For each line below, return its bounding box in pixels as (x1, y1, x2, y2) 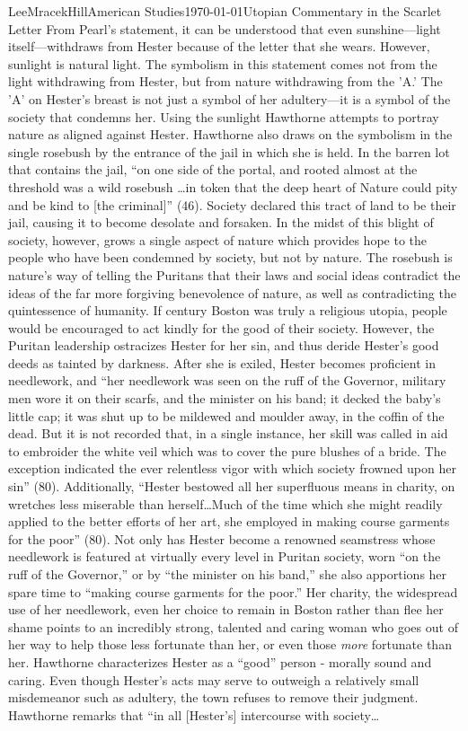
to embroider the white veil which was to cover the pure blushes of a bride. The (8, 441, 446, 460)
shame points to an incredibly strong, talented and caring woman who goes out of (8, 617, 458, 636)
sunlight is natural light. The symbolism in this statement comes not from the (8, 54, 437, 73)
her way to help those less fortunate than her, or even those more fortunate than (8, 635, 452, 654)
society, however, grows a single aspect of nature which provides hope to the (8, 230, 428, 249)
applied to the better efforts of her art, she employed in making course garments (8, 512, 450, 531)
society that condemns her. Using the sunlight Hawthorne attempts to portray (8, 107, 439, 126)
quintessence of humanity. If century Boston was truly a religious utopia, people (8, 301, 447, 320)
